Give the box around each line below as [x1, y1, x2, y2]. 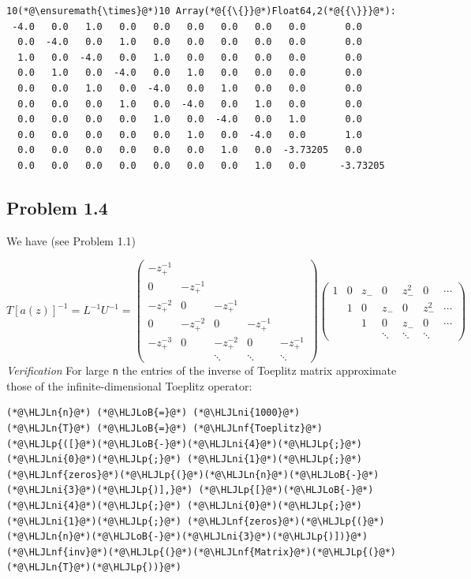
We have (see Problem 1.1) [6, 232, 136, 248]
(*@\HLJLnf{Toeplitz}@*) [193, 423, 323, 435]
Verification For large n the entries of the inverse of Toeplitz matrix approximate [6, 362, 397, 379]
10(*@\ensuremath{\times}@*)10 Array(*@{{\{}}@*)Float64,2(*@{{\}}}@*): [6, 6, 396, 17]
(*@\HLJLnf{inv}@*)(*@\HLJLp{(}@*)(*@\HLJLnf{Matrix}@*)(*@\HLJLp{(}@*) [6, 546, 396, 558]
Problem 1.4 [6, 195, 108, 219]
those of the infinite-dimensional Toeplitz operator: [6, 377, 252, 394]
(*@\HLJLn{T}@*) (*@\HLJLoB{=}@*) [6, 423, 188, 435]
